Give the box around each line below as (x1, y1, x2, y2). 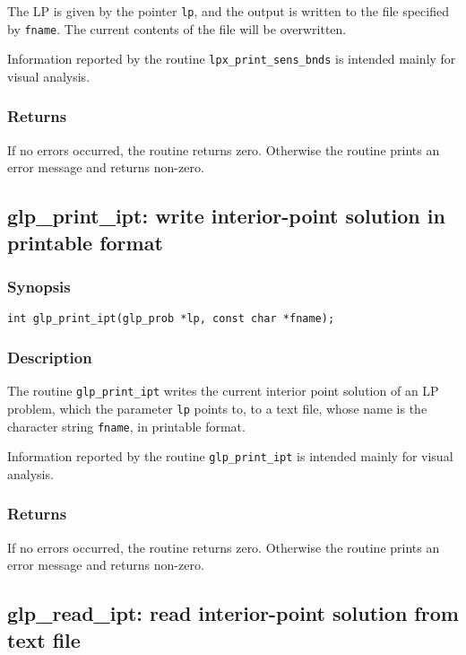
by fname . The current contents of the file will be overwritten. (7, 19, 347, 38)
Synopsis (7, 275, 71, 298)
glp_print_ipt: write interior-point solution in (7, 202, 445, 230)
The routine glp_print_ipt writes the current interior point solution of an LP (7, 381, 439, 400)
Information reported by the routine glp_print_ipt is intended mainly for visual (7, 447, 453, 466)
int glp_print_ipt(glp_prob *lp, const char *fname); (7, 312, 335, 326)
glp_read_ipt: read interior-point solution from (7, 599, 459, 627)
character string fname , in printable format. (7, 416, 246, 435)
